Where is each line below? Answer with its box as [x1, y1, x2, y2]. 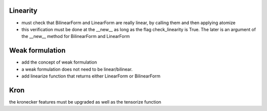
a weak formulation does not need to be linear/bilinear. [21, 66, 133, 72]
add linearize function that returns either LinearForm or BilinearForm [21, 73, 161, 79]
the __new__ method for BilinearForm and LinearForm [21, 34, 130, 39]
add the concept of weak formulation [21, 59, 97, 65]
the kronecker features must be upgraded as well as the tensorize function [9, 99, 162, 105]
